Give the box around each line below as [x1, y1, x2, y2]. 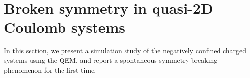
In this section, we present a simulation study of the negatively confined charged [4, 45, 246, 56]
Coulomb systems [4, 17, 125, 37]
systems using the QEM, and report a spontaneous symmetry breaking [4, 55, 218, 65]
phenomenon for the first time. [4, 64, 96, 75]
